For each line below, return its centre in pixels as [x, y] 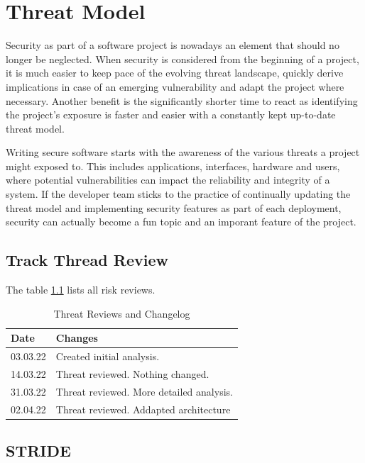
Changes [77, 338]
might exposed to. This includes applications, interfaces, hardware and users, [173, 166]
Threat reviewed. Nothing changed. [132, 373]
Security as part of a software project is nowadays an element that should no [173, 45]
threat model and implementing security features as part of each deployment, [174, 207]
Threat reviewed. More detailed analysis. [144, 391]
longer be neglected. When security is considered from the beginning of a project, [182, 58]
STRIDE [38, 451]
